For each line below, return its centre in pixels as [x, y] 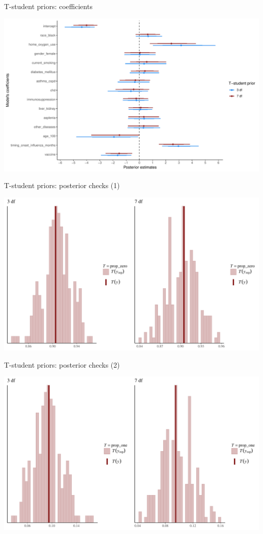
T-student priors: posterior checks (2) [62, 364]
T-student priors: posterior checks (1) [62, 185]
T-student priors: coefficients [48, 6]
